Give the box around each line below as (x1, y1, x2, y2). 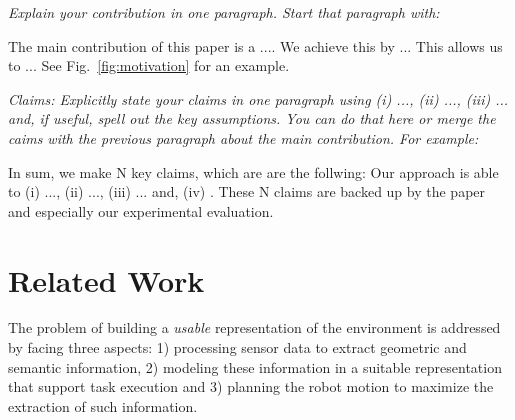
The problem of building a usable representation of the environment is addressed (8, 317, 501, 338)
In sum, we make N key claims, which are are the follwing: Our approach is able (8, 161, 499, 182)
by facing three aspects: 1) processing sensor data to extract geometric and (8, 337, 467, 358)
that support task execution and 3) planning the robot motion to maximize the (8, 376, 494, 397)
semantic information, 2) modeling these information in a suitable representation (8, 356, 502, 377)
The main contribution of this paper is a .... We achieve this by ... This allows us (8, 35, 503, 56)
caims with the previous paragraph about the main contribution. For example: (8, 127, 479, 148)
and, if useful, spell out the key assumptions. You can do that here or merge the (8, 108, 496, 129)
